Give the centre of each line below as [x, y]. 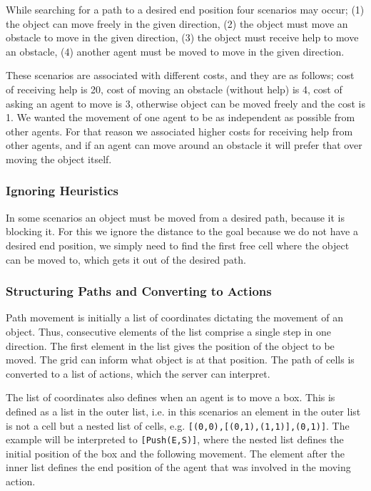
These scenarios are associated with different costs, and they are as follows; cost [180, 75]
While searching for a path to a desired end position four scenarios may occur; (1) [185, 9]
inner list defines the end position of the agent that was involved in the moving [178, 467]
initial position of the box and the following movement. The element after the [175, 453]
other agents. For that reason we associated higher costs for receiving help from [179, 131]
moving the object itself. [59, 159]
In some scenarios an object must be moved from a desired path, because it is [176, 217]
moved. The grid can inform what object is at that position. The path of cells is [180, 360]
